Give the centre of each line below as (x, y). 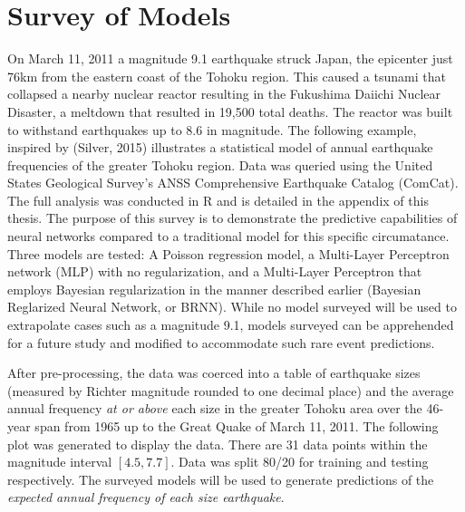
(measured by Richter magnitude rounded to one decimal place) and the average (231, 390)
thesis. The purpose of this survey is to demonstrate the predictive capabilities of (232, 218)
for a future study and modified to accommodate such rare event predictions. (221, 342)
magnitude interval (60, 462)
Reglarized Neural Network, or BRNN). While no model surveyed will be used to (232, 307)
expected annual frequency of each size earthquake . (146, 497)
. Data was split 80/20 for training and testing (300, 462)
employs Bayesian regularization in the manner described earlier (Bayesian (214, 289)
